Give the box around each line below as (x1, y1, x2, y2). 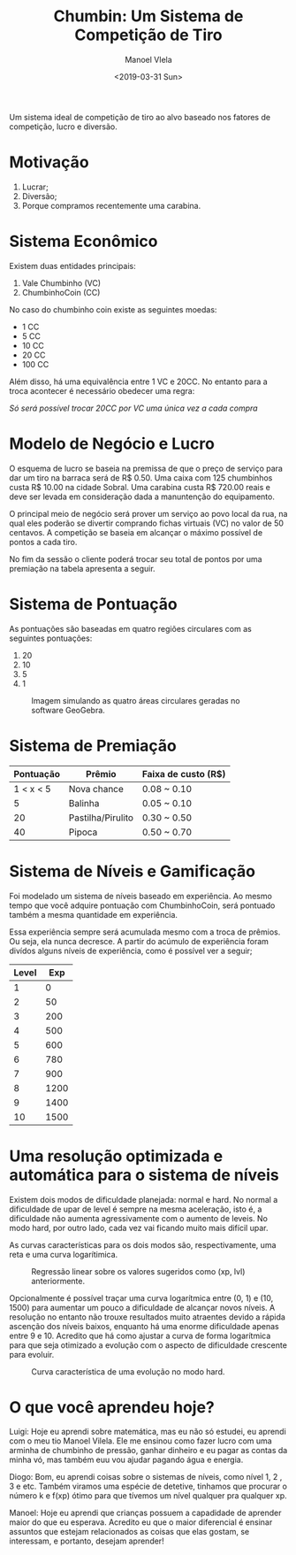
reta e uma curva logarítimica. (9, 1249, 118, 1259)
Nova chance (68, 782, 124, 795)
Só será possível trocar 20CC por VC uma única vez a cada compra (9, 403, 258, 413)
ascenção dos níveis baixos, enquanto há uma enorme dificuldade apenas (9, 1320, 280, 1331)
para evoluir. (9, 1349, 55, 1359)
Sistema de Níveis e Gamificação (9, 861, 256, 881)
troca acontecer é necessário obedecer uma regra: (9, 385, 195, 396)
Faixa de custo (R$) (141, 767, 226, 780)
